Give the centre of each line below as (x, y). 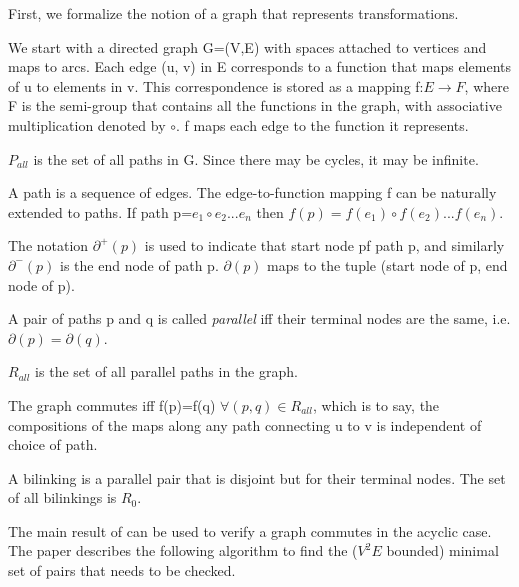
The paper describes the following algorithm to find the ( (183, 550)
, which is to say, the (376, 404)
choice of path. (53, 444)
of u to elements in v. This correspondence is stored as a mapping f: (216, 85)
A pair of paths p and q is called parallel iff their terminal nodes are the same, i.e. (259, 318)
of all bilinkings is (62, 497)
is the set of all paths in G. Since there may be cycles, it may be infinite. (256, 158)
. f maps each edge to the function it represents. (322, 124)
